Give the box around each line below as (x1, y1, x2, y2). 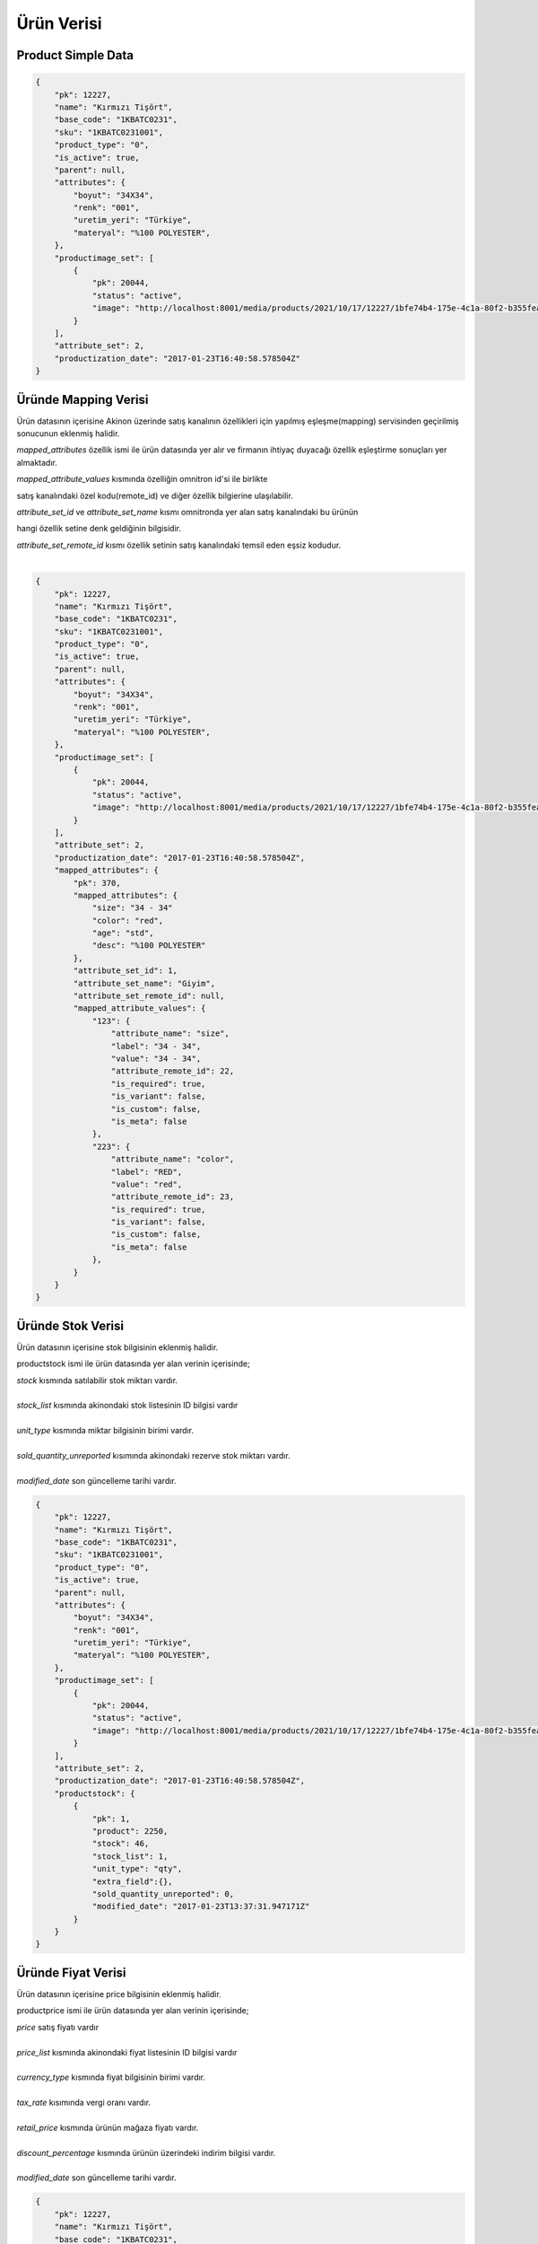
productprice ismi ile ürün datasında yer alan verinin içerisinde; (16, 2005, 249, 2016)
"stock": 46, (91, 1838, 150, 1849)
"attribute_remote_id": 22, (110, 1066, 235, 1076)
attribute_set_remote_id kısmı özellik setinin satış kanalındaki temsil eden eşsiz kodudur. (16, 539, 342, 550)
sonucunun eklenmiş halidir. (16, 428, 120, 439)
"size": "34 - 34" (91, 903, 174, 913)
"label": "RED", (110, 1167, 183, 1177)
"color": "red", (91, 916, 164, 925)
